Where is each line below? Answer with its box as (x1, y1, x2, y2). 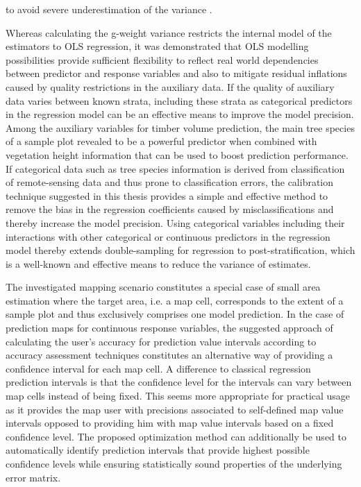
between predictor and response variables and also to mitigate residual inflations (6, 66, 347, 80)
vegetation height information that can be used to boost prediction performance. (6, 147, 349, 162)
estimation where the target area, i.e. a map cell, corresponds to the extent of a (6, 293, 344, 307)
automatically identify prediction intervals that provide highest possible (6, 443, 310, 457)
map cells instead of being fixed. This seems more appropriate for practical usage (6, 388, 351, 403)
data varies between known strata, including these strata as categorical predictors (6, 93, 353, 108)
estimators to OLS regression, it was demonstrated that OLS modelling (6, 39, 309, 53)
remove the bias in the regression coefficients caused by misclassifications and (6, 202, 334, 216)
